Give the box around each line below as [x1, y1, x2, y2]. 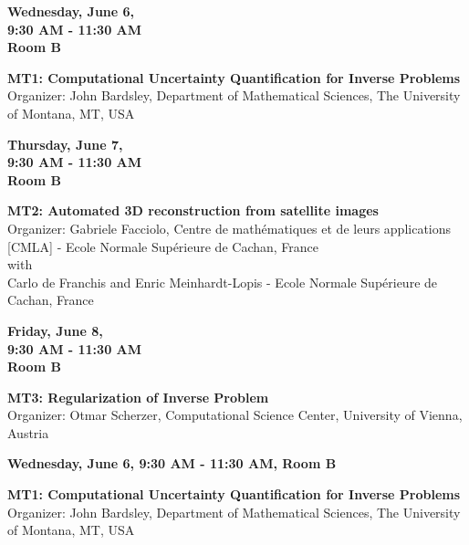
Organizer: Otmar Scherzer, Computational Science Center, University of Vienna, [7, 405, 463, 424]
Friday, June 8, [7, 320, 103, 340]
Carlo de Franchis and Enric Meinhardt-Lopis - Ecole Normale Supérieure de [7, 272, 438, 291]
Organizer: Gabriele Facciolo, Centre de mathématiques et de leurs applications [7, 218, 452, 237]
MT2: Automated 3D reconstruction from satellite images [7, 201, 379, 220]
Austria [7, 423, 49, 442]
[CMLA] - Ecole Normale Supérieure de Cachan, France [7, 236, 319, 256]
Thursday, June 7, [7, 134, 123, 153]
